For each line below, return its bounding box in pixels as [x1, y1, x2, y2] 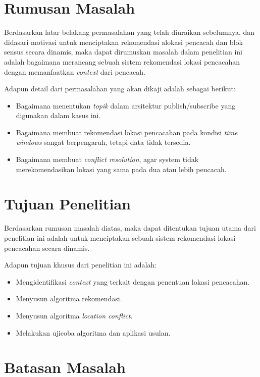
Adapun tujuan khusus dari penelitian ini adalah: [4, 259, 157, 270]
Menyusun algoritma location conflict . [16, 310, 133, 320]
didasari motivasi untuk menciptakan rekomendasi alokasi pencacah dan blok [4, 36, 243, 47]
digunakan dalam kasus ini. [16, 110, 101, 121]
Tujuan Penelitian [4, 193, 131, 214]
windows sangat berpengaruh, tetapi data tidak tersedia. [16, 137, 191, 147]
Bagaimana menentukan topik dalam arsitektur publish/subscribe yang [16, 100, 236, 111]
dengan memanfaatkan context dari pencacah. [4, 66, 145, 77]
